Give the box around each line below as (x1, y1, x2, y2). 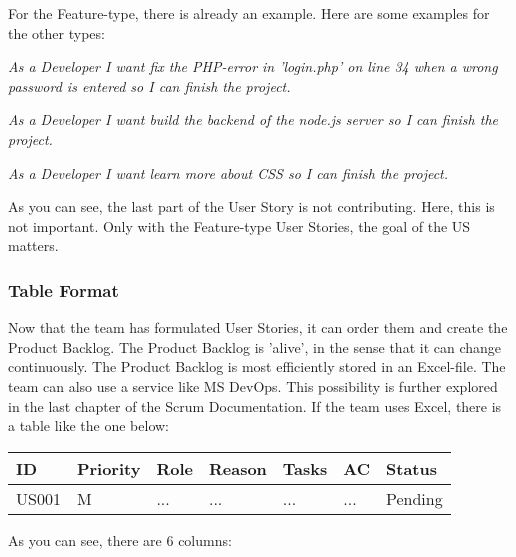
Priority (76, 456, 141, 480)
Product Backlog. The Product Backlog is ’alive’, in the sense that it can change (8, 336, 502, 357)
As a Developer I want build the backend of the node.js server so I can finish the (8, 109, 498, 130)
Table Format (8, 277, 119, 302)
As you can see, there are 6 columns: (8, 529, 232, 550)
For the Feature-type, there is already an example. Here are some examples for (8, 3, 490, 23)
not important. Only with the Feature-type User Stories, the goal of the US (8, 215, 471, 236)
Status (386, 456, 437, 480)
